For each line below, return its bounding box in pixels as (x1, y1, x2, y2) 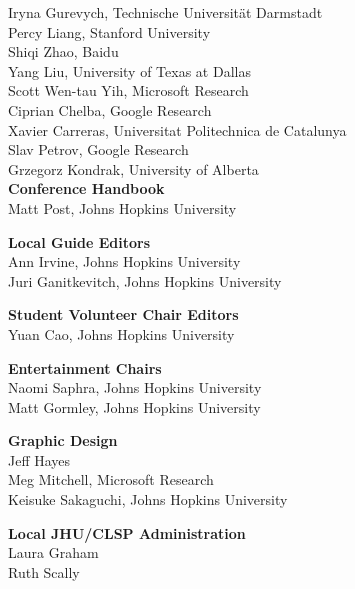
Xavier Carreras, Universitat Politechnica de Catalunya (8, 119, 347, 140)
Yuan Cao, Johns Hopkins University (8, 323, 235, 344)
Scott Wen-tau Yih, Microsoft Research (8, 80, 249, 101)
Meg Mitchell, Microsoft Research (8, 469, 214, 490)
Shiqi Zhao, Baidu (8, 41, 119, 62)
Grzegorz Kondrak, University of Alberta (8, 158, 259, 179)
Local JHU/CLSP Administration (8, 522, 246, 543)
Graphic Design (8, 430, 118, 451)
